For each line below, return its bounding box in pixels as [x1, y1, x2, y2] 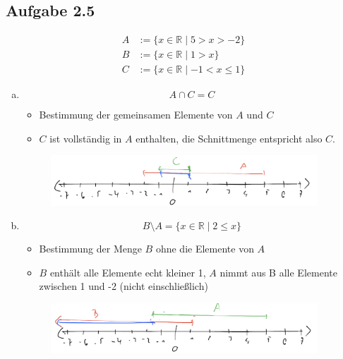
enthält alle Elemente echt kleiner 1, [49, 264, 206, 279]
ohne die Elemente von [155, 241, 254, 256]
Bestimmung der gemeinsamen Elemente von [39, 107, 233, 122]
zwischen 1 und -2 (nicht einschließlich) [39, 279, 208, 293]
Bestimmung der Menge [39, 241, 142, 256]
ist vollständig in [49, 130, 122, 145]
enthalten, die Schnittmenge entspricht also [136, 130, 323, 145]
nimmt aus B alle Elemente [219, 264, 337, 279]
